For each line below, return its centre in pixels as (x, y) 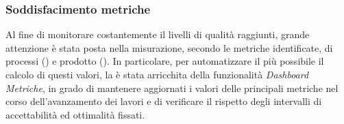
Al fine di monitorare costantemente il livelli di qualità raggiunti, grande (158, 34)
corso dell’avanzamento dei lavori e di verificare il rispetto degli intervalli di (164, 101)
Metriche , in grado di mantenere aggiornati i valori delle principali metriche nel (172, 88)
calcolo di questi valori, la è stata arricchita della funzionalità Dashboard (157, 74)
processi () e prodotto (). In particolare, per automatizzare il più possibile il (165, 61)
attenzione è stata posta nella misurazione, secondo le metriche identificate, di (169, 47)
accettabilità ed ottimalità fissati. (75, 114)
